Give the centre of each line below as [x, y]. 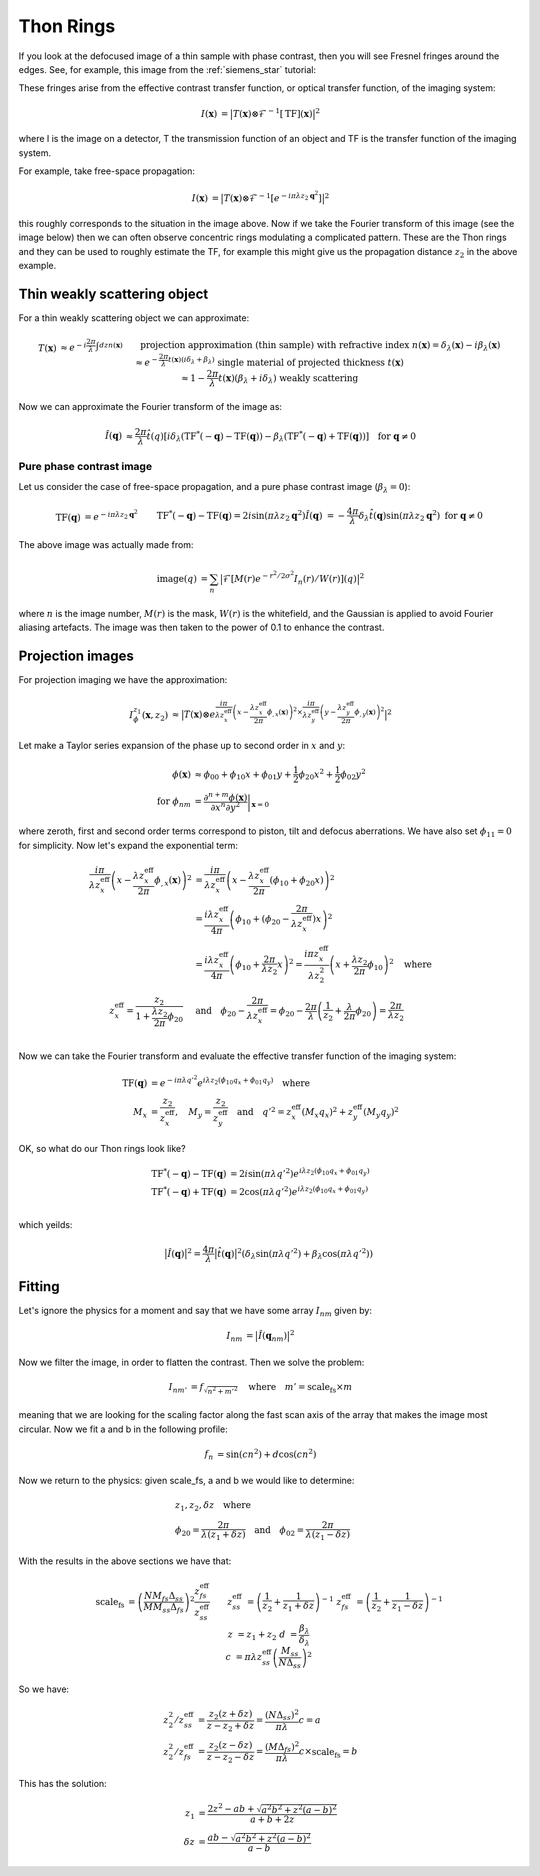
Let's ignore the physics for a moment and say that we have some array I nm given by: [195, 1312]
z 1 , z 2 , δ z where [213, 1506]
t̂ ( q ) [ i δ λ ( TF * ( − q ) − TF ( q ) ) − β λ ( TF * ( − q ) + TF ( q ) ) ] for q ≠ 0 [281, 436]
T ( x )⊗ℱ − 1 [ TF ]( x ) [272, 112]
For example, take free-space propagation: [106, 171]
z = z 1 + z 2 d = [262, 1635]
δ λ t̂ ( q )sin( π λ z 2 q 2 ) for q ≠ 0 [421, 516]
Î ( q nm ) [273, 1337]
